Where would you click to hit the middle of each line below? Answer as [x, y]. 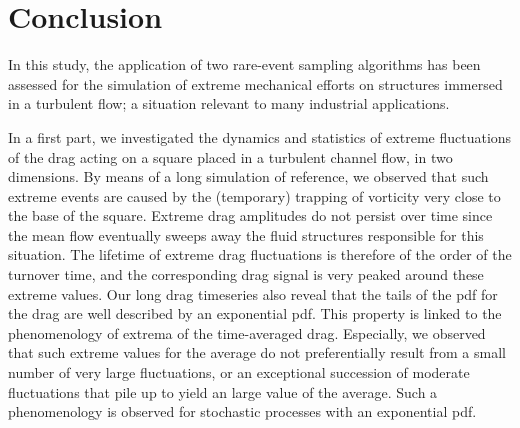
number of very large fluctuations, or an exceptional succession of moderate [239, 372]
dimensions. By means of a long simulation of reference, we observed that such [248, 176]
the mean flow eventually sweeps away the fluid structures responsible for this [246, 234]
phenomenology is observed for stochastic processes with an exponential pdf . [242, 411]
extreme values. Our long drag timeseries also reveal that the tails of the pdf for [253, 293]
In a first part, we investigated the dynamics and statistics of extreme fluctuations [260, 136]
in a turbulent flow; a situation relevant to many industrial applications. [229, 103]
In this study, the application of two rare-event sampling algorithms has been [244, 64]
